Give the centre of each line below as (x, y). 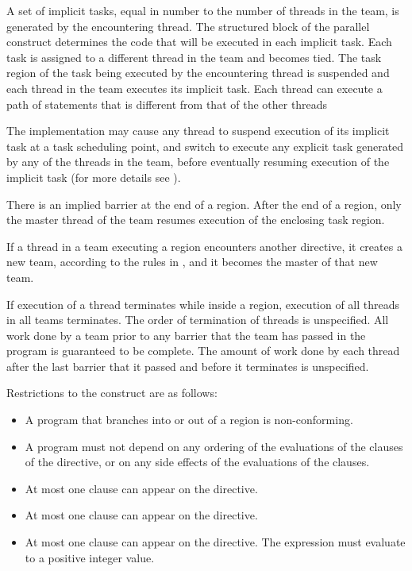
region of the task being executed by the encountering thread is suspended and (198, 73)
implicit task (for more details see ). (94, 177)
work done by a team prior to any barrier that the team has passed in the (186, 335)
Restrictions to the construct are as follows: (112, 393)
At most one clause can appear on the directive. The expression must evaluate (215, 542)
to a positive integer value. (90, 557)
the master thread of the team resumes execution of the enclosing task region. (196, 220)
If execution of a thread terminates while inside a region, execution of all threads (203, 304)
